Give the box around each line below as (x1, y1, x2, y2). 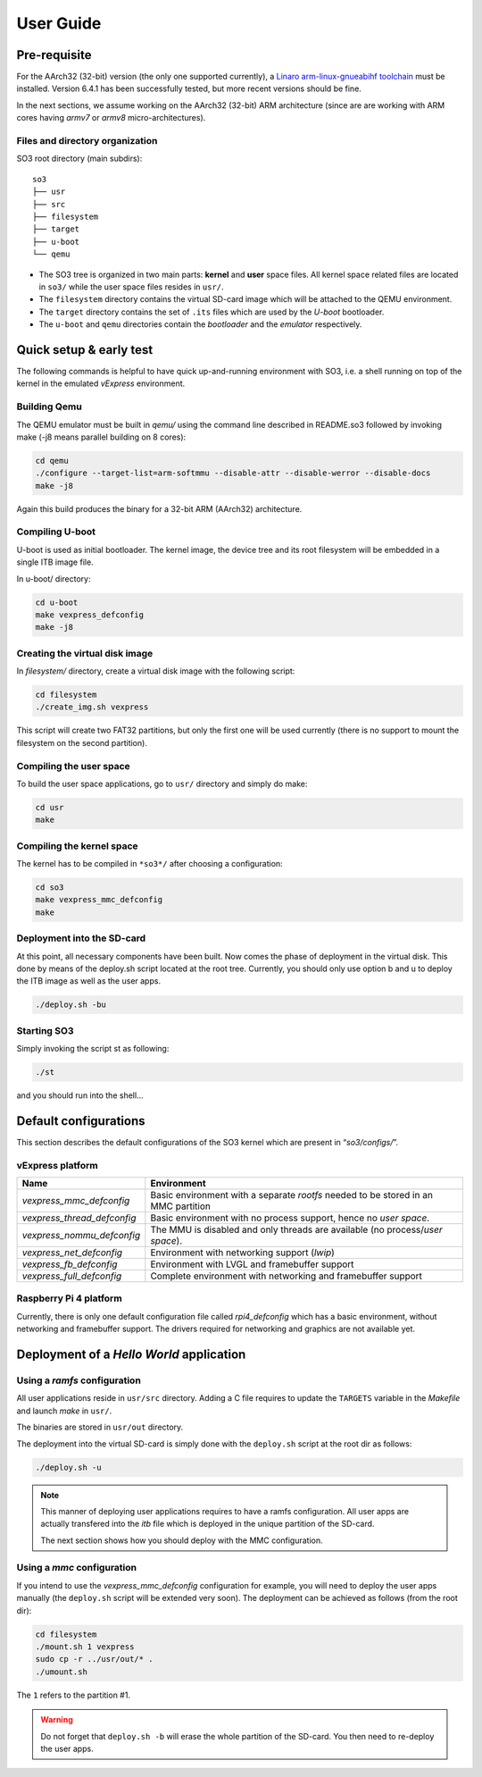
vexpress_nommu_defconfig (21, 1229, 141, 1242)
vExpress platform (16, 1159, 98, 1171)
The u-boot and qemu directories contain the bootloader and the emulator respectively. (38, 319, 362, 330)
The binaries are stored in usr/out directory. (16, 1421, 184, 1433)
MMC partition (150, 1200, 212, 1212)
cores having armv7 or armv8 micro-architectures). (16, 113, 206, 123)
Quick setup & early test (16, 342, 154, 357)
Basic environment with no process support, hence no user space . (150, 1211, 430, 1224)
